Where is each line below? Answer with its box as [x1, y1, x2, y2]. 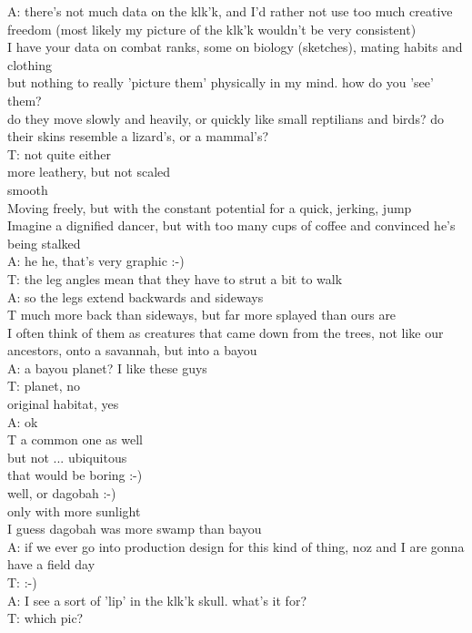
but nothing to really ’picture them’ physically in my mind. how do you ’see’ [7, 73, 434, 92]
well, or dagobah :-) [7, 484, 116, 503]
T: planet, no [7, 376, 81, 395]
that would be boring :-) [7, 465, 143, 485]
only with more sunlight [7, 501, 141, 520]
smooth [7, 179, 48, 199]
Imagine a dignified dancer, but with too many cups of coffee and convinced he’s [7, 216, 456, 235]
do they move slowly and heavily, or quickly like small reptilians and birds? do [7, 108, 444, 128]
